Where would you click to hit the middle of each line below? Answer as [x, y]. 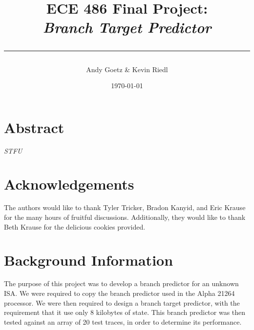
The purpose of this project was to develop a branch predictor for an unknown [121, 283]
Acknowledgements [69, 184]
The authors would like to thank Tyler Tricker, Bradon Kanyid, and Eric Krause [125, 207]
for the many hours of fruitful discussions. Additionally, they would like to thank [125, 217]
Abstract [34, 127]
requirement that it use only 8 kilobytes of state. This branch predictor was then [125, 312]
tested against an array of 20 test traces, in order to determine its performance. [123, 321]
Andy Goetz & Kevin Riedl [127, 69]
